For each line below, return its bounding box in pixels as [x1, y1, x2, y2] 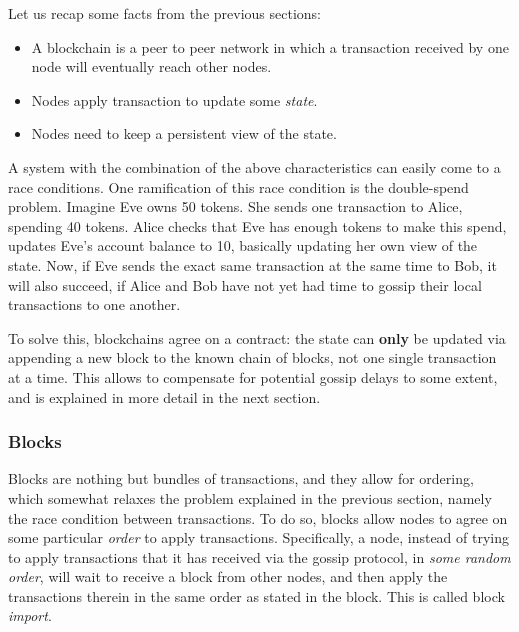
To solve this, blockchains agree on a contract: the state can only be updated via [8, 327, 506, 348]
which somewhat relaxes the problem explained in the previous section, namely [8, 487, 492, 508]
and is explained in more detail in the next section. [8, 386, 321, 407]
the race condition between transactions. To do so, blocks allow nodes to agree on [8, 507, 508, 528]
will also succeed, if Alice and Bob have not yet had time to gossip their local [8, 274, 482, 295]
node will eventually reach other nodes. [31, 56, 272, 77]
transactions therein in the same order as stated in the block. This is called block [8, 585, 505, 606]
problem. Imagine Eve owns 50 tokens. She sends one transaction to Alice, [8, 196, 463, 217]
